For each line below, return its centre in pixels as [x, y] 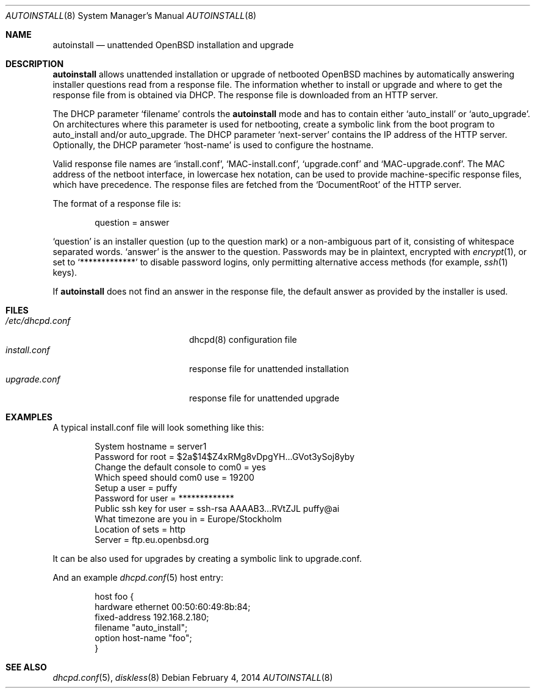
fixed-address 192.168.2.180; [152, 617]
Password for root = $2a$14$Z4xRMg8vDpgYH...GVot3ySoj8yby [225, 457]
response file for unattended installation [269, 369]
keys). [65, 272]
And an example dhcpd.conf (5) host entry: [138, 577]
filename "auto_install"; [141, 627]
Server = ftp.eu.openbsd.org [152, 540]
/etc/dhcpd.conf [38, 321]
